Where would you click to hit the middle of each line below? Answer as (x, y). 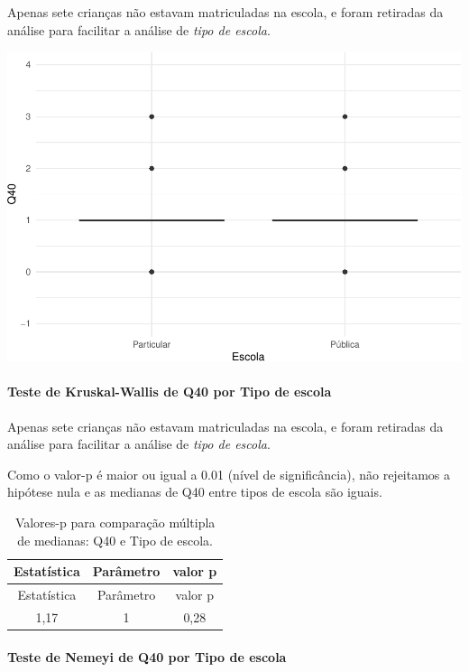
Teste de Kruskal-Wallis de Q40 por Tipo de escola (170, 392)
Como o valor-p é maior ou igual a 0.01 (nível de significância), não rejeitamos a (229, 474)
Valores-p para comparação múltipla (115, 522)
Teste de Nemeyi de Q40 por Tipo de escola (147, 656)
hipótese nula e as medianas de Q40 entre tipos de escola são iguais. (195, 492)
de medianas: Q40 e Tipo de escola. (115, 540)
